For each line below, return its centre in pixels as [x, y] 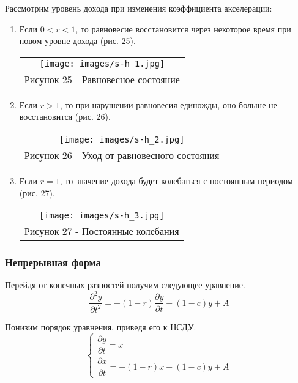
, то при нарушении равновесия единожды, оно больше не [168, 104]
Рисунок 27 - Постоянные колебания [102, 231]
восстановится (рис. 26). [65, 117]
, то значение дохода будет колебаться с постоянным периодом [176, 180]
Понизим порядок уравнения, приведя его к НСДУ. [101, 326]
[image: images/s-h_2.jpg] [122, 139]
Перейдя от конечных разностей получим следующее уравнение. [125, 285]
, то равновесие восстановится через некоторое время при [183, 28]
